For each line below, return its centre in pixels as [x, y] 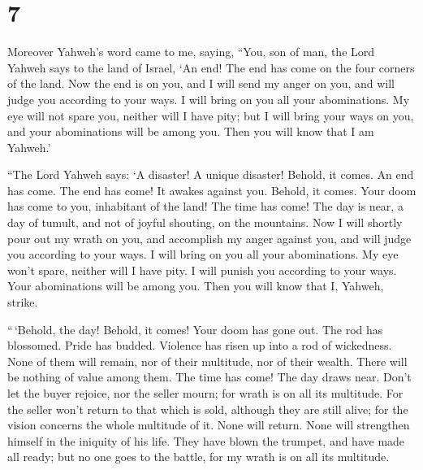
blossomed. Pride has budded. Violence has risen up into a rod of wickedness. [200, 345]
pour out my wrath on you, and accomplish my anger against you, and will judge [209, 238]
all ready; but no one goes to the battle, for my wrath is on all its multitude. [199, 457]
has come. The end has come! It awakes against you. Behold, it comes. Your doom [212, 190]
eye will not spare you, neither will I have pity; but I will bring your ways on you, [211, 115]
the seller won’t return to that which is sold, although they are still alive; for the [208, 409]
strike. [23, 302]
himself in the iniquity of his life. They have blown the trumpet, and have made [206, 440]
